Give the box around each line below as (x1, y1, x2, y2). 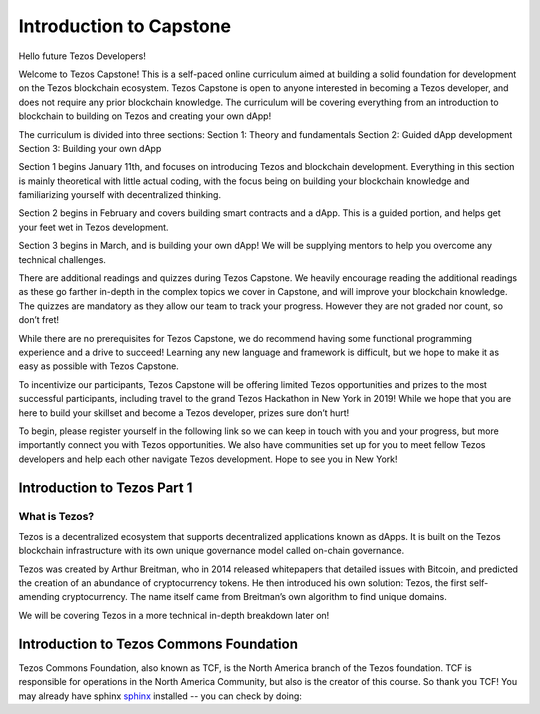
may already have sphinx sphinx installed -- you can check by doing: (18, 690, 302, 702)
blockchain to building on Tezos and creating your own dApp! (18, 110, 272, 122)
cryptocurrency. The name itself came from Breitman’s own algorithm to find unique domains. (61, 591, 447, 603)
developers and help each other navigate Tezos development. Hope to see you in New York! (18, 453, 399, 465)
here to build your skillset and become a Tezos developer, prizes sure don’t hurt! (18, 406, 350, 419)
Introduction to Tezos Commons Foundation (18, 635, 299, 652)
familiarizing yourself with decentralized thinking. (18, 189, 222, 201)
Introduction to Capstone (18, 15, 232, 37)
